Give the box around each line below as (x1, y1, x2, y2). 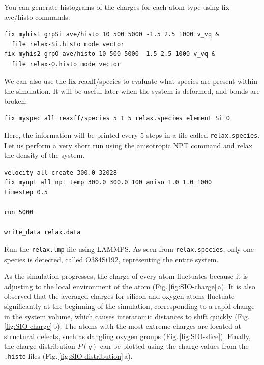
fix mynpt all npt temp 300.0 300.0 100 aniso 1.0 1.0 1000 (4, 179, 212, 186)
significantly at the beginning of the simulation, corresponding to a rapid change (4, 300, 255, 311)
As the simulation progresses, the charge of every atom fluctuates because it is (4, 271, 248, 282)
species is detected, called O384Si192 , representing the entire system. (4, 254, 219, 264)
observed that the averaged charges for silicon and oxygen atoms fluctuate (4, 291, 235, 301)
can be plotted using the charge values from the (100, 341, 249, 351)
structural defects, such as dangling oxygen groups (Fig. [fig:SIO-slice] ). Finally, (4, 330, 251, 341)
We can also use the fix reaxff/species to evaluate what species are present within (4, 75, 257, 86)
